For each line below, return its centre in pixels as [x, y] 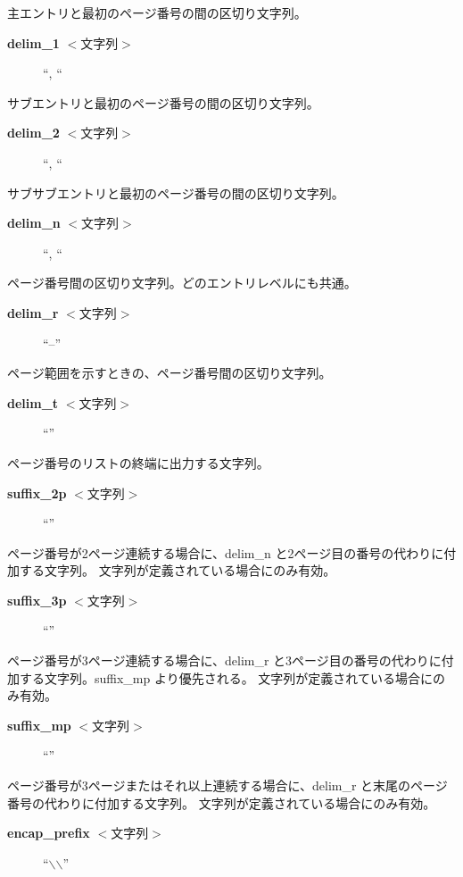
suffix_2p [37, 493]
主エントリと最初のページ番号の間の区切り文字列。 [157, 13]
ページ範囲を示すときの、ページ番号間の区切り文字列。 [169, 373]
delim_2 [33, 133]
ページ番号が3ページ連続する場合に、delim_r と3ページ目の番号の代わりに [224, 660]
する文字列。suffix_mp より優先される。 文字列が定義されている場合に [226, 677]
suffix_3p [37, 600]
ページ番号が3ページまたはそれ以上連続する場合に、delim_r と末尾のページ [227, 785]
